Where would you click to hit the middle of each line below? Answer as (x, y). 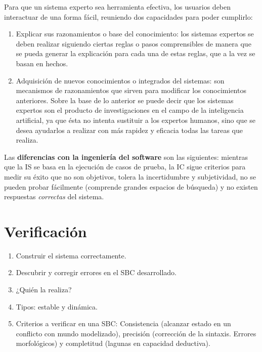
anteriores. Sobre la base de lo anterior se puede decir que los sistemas (125, 100)
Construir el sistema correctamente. (71, 255)
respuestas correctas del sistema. (54, 196)
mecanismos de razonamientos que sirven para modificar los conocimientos (131, 90)
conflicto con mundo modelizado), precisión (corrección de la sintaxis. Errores (136, 333)
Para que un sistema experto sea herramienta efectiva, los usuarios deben (118, 7)
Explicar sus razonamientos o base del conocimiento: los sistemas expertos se (135, 34)
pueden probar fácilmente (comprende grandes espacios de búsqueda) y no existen (131, 186)
